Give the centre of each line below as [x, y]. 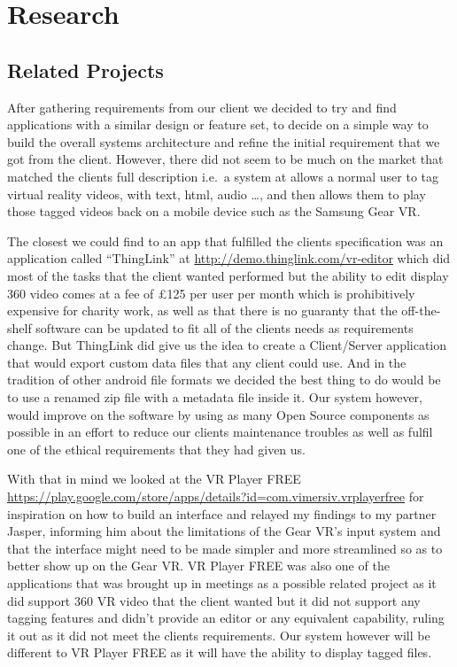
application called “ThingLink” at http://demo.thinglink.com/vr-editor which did [229, 258]
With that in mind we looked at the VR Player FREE [154, 479]
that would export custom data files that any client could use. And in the [207, 362]
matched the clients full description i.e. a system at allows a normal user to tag [223, 176]
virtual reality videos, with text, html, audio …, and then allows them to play [217, 194]
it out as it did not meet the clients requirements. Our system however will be [219, 635]
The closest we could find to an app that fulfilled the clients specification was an [225, 240]
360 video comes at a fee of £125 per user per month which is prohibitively [211, 293]
